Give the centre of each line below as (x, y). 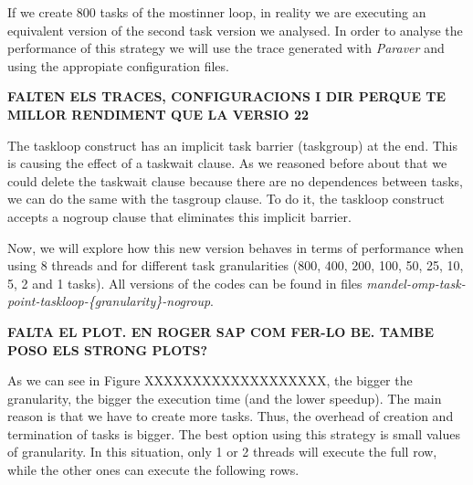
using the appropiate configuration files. (118, 65)
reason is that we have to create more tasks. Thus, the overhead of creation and (231, 416)
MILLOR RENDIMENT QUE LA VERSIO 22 (158, 114)
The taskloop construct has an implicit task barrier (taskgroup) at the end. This (233, 145)
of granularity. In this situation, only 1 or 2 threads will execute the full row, (222, 452)
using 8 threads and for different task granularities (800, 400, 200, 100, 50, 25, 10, (236, 265)
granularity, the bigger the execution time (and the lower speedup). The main (225, 398)
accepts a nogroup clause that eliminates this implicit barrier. (179, 216)
